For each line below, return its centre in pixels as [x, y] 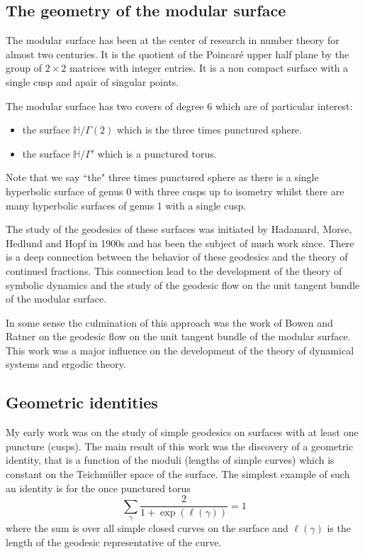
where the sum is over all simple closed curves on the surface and [147, 528]
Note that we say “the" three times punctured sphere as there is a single [162, 177]
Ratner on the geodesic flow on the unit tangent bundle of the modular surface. [178, 336]
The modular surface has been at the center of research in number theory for [173, 40]
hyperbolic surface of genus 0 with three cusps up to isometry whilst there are [175, 191]
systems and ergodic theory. [66, 364]
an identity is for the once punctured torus [98, 488]
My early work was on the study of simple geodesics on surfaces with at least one [182, 432]
